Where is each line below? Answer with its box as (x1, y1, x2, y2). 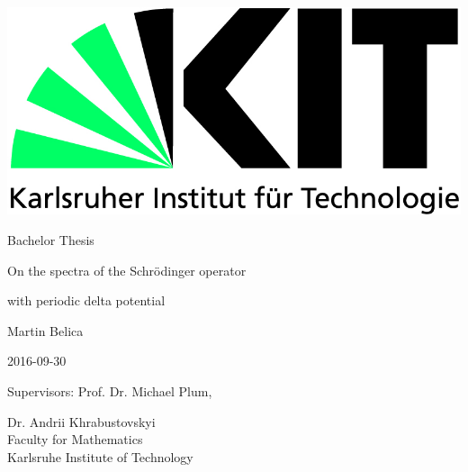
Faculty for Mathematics (7, 430, 143, 449)
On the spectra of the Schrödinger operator (7, 260, 247, 279)
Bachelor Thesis (7, 231, 94, 249)
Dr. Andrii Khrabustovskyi (7, 412, 156, 431)
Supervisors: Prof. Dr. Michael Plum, (7, 381, 212, 400)
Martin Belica (7, 321, 84, 340)
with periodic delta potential (7, 291, 166, 310)
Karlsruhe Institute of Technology (7, 447, 193, 466)
